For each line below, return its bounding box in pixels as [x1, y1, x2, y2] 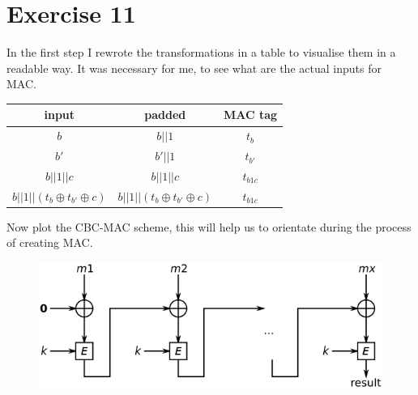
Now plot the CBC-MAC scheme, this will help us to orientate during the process [6, 218, 412, 235]
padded [144, 106, 186, 123]
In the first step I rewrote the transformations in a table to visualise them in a [6, 44, 396, 61]
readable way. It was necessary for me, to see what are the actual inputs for [6, 59, 382, 76]
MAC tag [224, 106, 278, 123]
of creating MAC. [6, 234, 93, 251]
